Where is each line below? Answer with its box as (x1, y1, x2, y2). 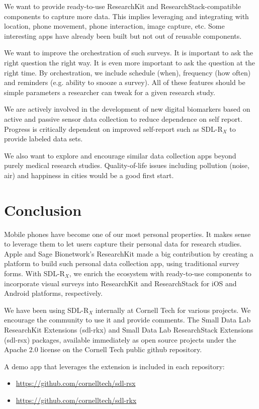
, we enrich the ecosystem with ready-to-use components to (69, 268, 251, 278)
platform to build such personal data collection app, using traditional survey (4, 258, 239, 269)
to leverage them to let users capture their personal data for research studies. (4, 238, 242, 249)
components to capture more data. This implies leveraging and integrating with (4, 11, 249, 21)
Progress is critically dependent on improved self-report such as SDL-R (4, 123, 223, 134)
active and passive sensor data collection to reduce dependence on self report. (4, 113, 242, 124)
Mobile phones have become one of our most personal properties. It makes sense (4, 228, 251, 239)
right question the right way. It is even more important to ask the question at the (4, 57, 255, 67)
